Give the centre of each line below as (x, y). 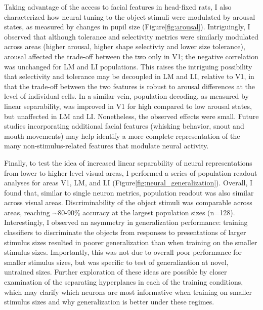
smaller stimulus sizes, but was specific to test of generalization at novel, (116, 262)
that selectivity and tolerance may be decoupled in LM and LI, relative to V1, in (129, 76)
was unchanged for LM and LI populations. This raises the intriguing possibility (128, 66)
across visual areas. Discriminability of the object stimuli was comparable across (128, 202)
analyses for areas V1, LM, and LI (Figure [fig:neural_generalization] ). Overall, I (128, 183)
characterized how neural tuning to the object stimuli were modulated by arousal (130, 16)
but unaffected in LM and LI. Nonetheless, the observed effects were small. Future (131, 116)
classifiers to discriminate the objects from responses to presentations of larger (125, 232)
